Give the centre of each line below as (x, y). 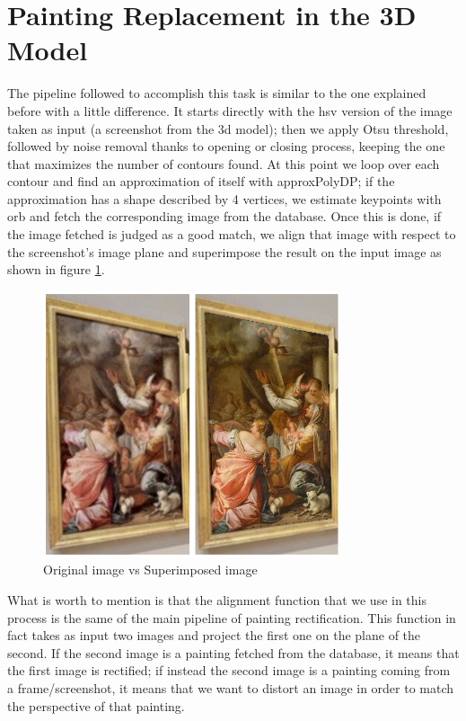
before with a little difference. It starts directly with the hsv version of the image (230, 110)
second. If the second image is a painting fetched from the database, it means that (233, 652)
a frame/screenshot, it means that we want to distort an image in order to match (231, 688)
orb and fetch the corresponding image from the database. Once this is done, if (224, 216)
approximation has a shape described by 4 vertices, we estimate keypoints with (224, 198)
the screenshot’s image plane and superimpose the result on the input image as (224, 251)
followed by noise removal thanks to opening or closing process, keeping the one (226, 146)
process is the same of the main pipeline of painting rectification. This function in (232, 617)
